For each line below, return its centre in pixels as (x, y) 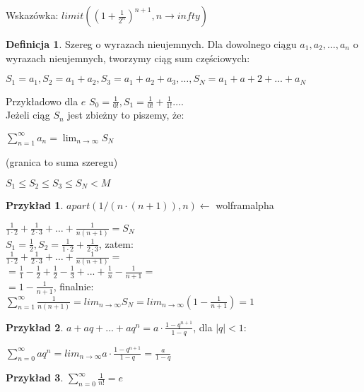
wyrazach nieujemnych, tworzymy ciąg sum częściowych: (128, 58)
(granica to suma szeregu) (62, 162)
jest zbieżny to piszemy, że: (126, 115)
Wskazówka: (32, 15)
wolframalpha (245, 205)
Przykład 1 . (35, 205)
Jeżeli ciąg (28, 115)
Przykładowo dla (42, 101)
